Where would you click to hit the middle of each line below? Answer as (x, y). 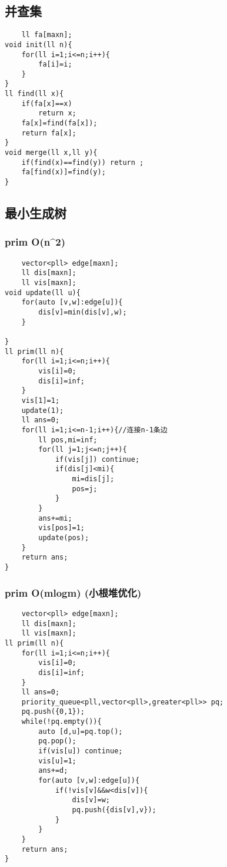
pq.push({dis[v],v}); (114, 810)
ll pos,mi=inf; (68, 440)
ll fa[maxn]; (47, 35)
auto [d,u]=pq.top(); (81, 731)
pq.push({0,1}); (53, 712)
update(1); (43, 410)
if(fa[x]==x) (47, 103)
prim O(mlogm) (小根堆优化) (73, 592)
